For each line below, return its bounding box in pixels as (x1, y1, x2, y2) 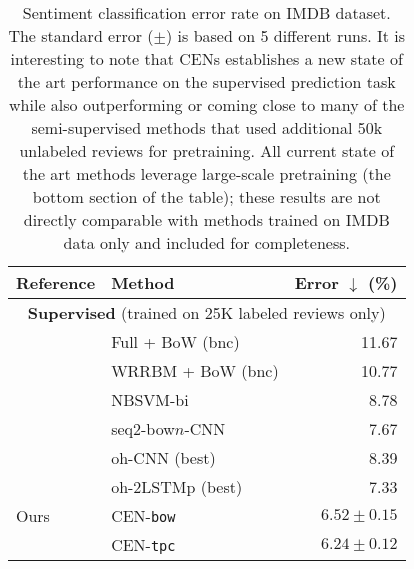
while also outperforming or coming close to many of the (9, 93, 405, 116)
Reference (16, 271, 96, 294)
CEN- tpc (111, 533, 176, 556)
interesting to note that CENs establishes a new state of (10, 47, 403, 70)
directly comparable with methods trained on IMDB (23, 208, 390, 231)
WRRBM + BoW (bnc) (111, 359, 279, 382)
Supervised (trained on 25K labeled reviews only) (27, 301, 386, 324)
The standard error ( (8, 24, 154, 47)
